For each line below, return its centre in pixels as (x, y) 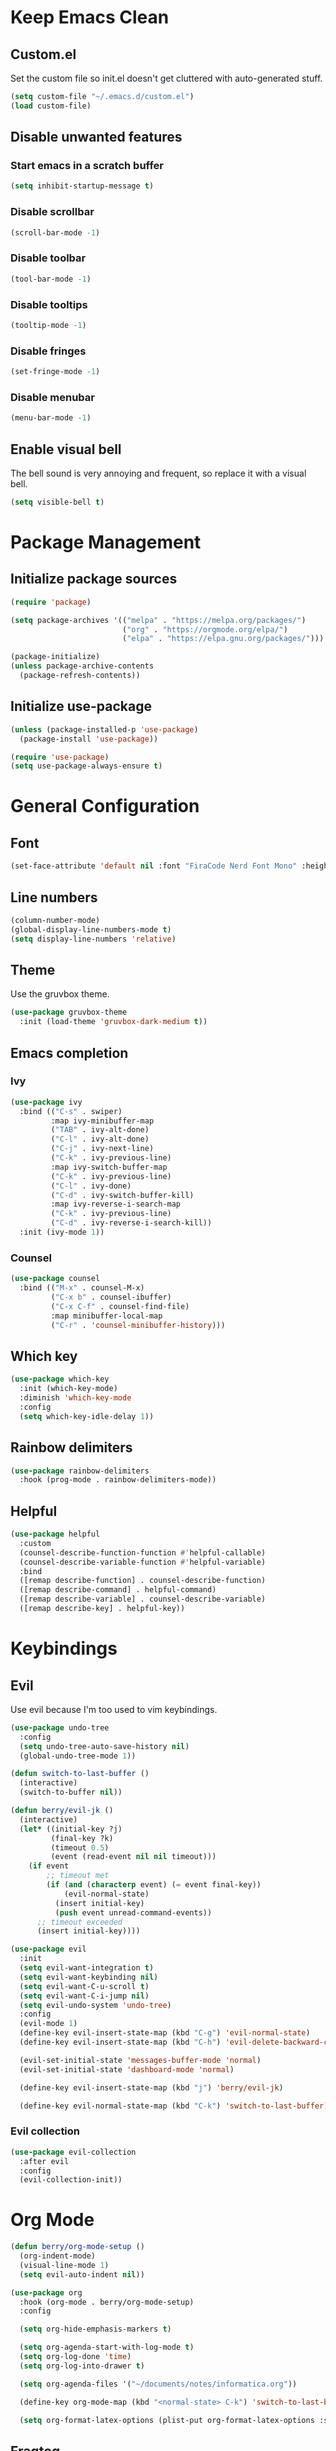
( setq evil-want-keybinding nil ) (89, 1977)
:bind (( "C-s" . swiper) (71, 1111)
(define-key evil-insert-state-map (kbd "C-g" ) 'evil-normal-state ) (165, 2033)
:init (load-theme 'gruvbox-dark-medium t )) (113, 1022)
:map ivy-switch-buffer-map (109, 1167)
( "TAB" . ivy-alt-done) (100, 1130)
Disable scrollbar (52, 212)
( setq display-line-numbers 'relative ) (93, 939)
